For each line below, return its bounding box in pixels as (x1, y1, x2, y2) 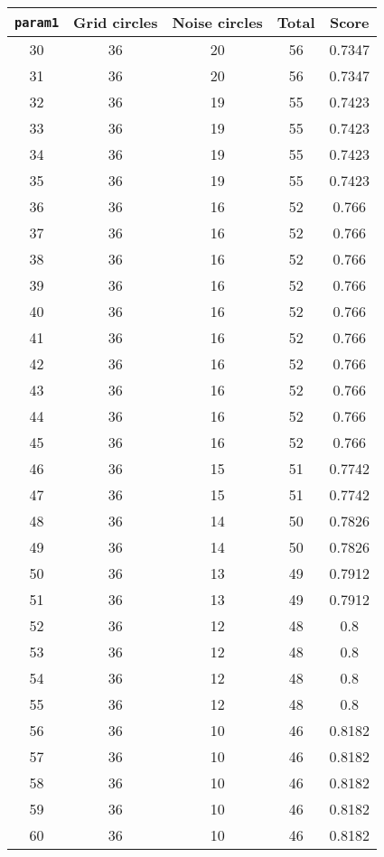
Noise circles (172, 12, 263, 33)
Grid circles (73, 12, 158, 33)
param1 (14, 14, 60, 30)
